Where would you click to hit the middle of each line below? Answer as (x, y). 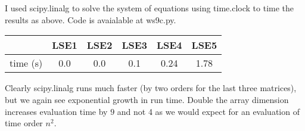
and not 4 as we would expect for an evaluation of (208, 111)
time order (24, 123)
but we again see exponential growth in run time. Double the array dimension (147, 99)
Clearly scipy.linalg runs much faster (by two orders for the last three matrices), (151, 88)
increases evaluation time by (56, 111)
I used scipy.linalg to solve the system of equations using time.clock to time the (150, 8)
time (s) (26, 63)
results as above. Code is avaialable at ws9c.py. (91, 19)
